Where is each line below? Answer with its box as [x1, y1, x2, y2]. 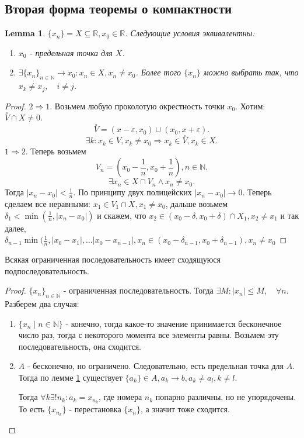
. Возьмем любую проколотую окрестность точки [50, 99, 225, 112]
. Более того [135, 66, 181, 78]
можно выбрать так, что [203, 66, 299, 78]
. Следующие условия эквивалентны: [125, 27, 255, 39]
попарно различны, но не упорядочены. [155, 391, 296, 403]
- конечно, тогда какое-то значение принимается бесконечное [65, 317, 282, 329]
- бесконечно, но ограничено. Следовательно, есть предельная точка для [27, 360, 284, 372]
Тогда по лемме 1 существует [18, 371, 123, 383]
